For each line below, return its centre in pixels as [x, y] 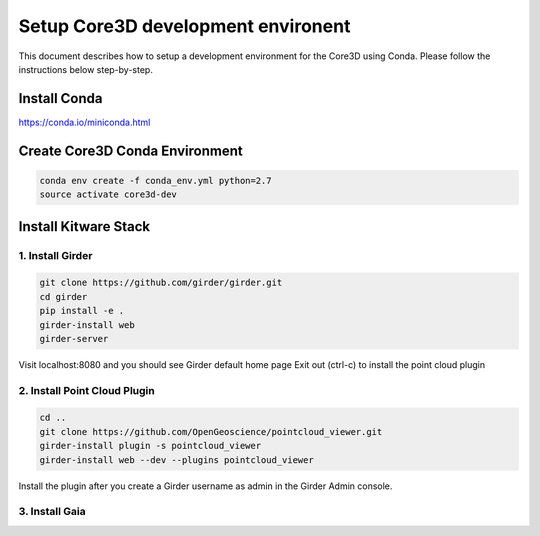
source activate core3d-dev [108, 194]
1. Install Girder [55, 255]
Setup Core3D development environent [184, 26]
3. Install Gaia [52, 512]
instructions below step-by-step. [86, 69]
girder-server [74, 338]
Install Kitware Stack [84, 226]
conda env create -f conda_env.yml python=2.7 [155, 180]
